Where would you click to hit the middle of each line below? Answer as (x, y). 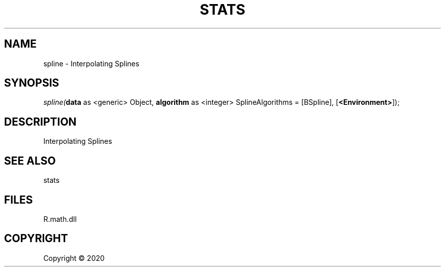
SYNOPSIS (32, 83)
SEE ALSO (30, 161)
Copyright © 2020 (74, 258)
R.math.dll (60, 219)
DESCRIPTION (40, 122)
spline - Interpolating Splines (91, 63)
